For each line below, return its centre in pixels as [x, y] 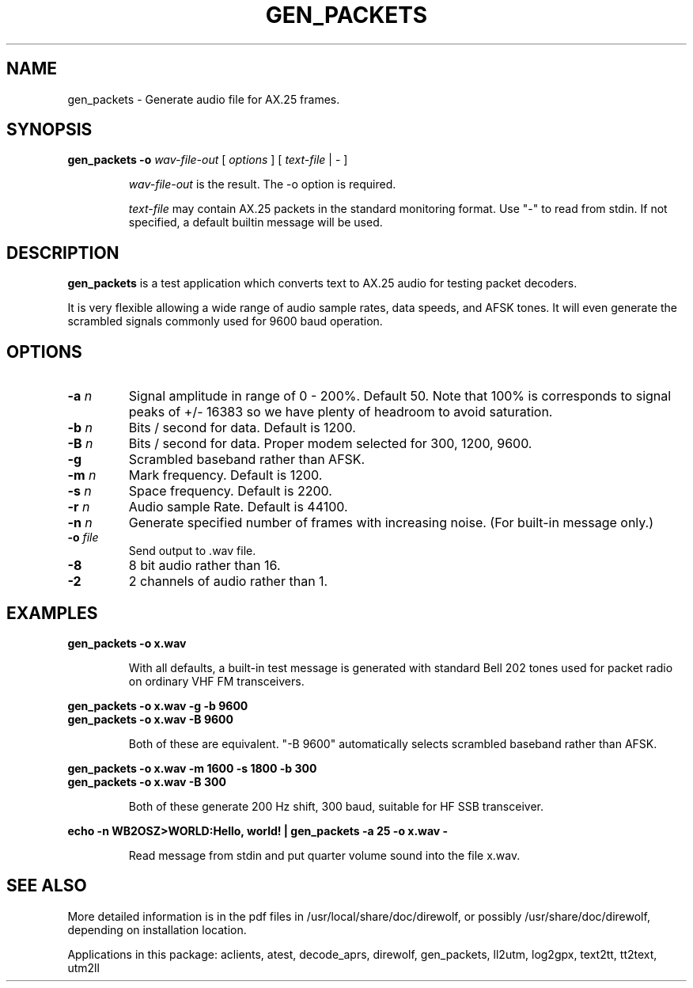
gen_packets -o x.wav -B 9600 [150, 719]
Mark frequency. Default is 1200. [225, 475]
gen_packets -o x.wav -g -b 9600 [158, 705]
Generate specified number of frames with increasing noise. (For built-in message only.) [391, 523]
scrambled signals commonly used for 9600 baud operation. [225, 321]
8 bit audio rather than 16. [204, 566]
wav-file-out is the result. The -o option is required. [262, 184]
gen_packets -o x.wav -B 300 [147, 781]
